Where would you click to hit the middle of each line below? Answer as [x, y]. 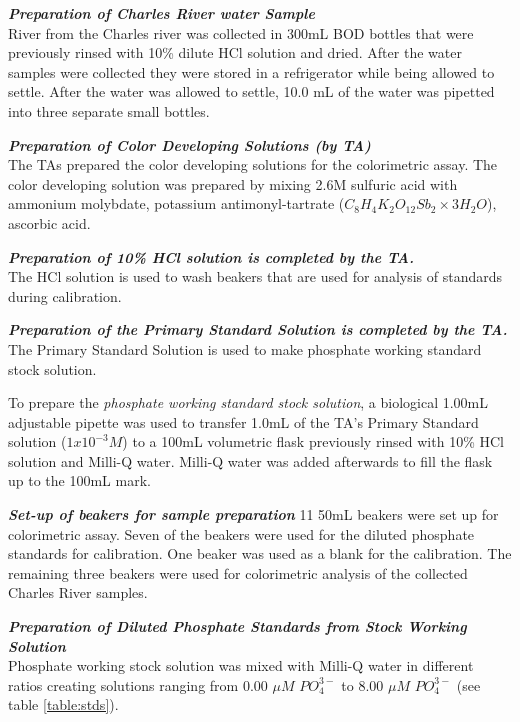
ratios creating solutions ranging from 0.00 [138, 684]
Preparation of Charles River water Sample [161, 13]
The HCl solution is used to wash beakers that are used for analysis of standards [255, 276]
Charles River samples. [78, 592]
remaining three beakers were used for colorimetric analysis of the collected [238, 572]
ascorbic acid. [49, 222]
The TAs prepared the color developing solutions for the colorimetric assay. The [253, 164]
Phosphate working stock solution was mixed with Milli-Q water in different [241, 665]
